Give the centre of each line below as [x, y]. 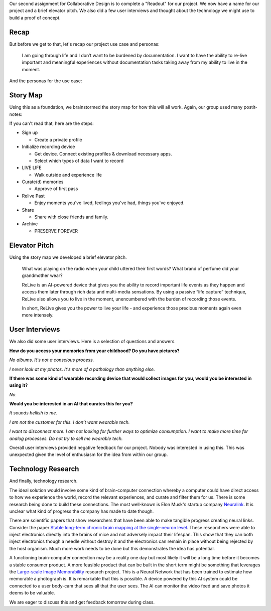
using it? [18, 385]
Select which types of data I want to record [79, 161]
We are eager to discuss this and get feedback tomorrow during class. [82, 602]
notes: [16, 114]
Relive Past [33, 196]
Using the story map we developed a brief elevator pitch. [68, 257]
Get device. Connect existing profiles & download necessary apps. [103, 154]
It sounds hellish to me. [33, 413]
